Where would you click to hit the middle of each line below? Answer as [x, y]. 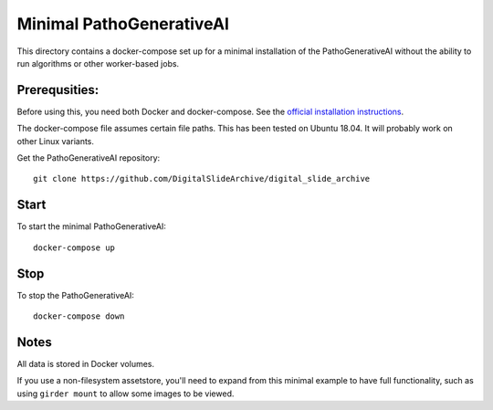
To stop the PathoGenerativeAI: [75, 295]
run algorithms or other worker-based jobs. [98, 63]
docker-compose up [74, 247]
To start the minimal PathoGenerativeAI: [91, 226]
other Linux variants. [56, 141]
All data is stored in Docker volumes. [86, 363]
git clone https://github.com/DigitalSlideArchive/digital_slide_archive [202, 179]
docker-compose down [79, 316]
